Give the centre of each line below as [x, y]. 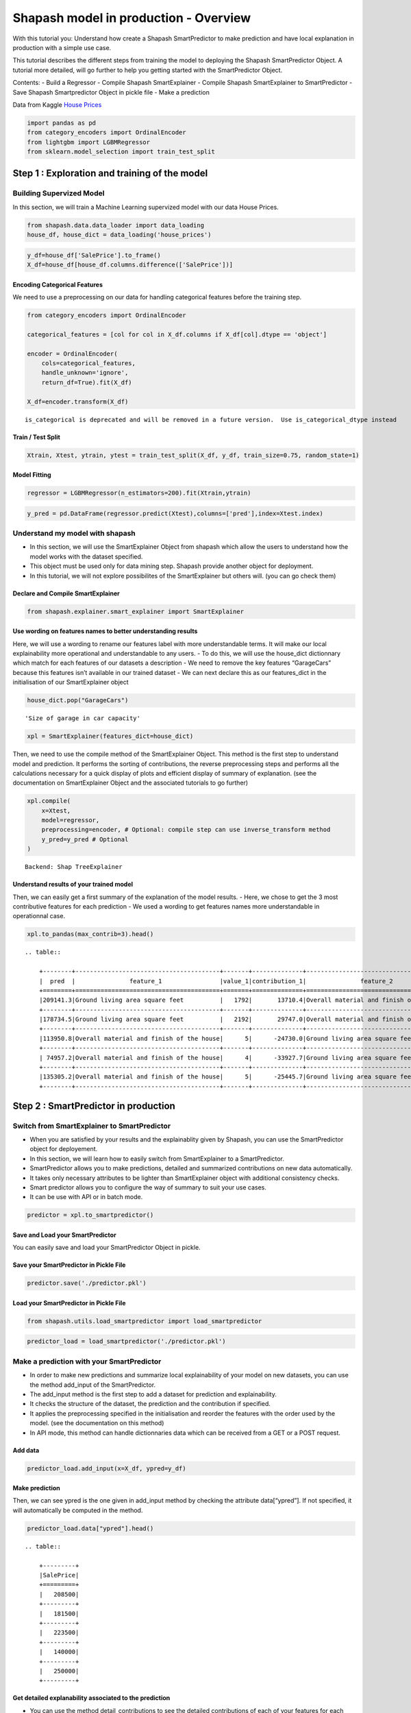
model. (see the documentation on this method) [97, 1423]
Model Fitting [32, 475]
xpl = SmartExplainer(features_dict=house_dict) [110, 736]
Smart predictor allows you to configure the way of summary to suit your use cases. [148, 1187]
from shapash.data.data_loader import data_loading [116, 225]
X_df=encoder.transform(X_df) [78, 402]
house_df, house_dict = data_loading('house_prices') [119, 235]
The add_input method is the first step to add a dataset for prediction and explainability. [153, 1394]
